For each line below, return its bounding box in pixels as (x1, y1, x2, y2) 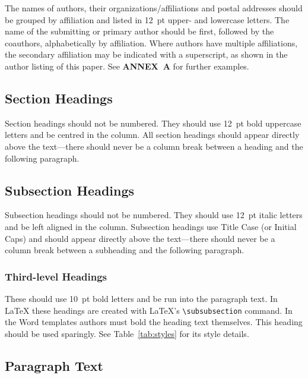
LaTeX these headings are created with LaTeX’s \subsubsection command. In (5, 304, 293, 316)
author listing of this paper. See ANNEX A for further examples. (5, 59, 249, 72)
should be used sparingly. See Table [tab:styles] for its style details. (5, 327, 249, 339)
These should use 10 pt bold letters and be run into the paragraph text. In (5, 292, 278, 304)
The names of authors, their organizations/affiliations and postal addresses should (5, 2, 303, 14)
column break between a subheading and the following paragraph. (5, 244, 245, 256)
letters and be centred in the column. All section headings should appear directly (5, 128, 300, 141)
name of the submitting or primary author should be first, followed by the (5, 25, 274, 37)
